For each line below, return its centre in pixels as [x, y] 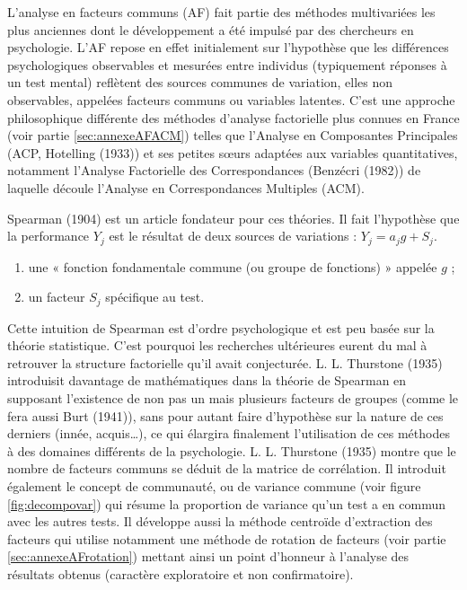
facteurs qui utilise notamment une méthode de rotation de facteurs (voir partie [227, 538]
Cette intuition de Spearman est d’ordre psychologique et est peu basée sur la [221, 327]
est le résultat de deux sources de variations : [233, 236]
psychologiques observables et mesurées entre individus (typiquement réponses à [227, 64]
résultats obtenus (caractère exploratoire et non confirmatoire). [181, 573]
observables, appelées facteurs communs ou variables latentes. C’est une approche [231, 99]
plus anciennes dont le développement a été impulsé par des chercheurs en [211, 29]
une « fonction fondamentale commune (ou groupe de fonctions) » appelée [233, 266]
